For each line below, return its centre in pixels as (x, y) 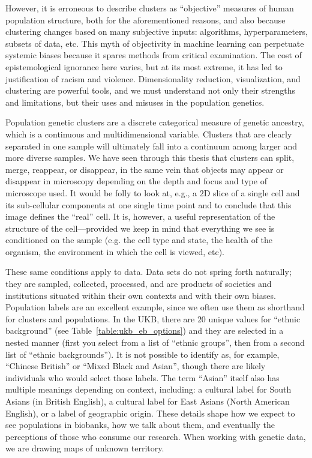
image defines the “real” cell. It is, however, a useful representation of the (140, 216)
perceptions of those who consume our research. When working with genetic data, (156, 436)
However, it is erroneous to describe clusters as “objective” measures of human (150, 8)
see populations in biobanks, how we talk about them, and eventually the (140, 425)
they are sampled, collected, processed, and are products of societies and (139, 284)
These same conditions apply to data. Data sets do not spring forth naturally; (148, 272)
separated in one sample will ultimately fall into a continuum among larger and (151, 146)
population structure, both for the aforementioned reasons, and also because (145, 20)
